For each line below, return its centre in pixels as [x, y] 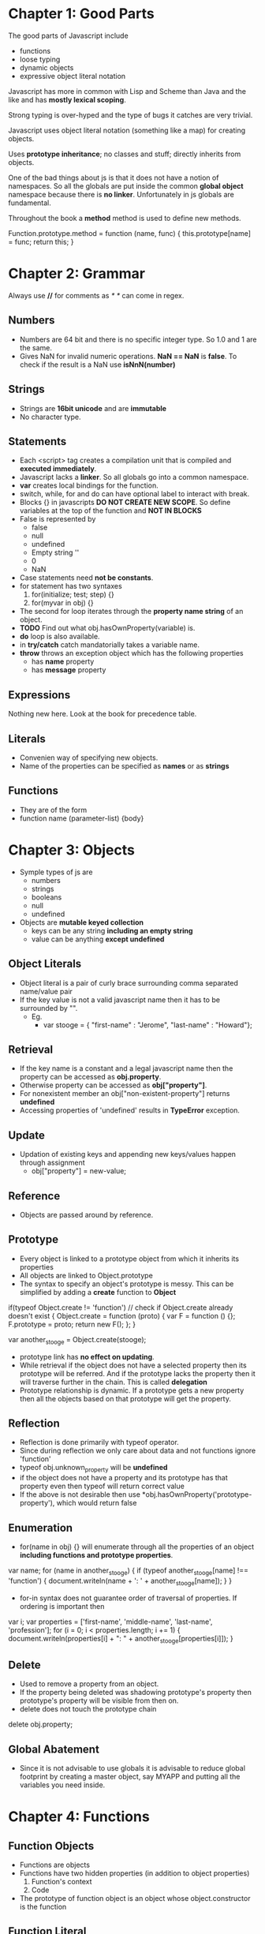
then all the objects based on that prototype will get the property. [125, 1398]
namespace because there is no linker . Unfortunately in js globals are [121, 194]
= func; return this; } [41, 241]
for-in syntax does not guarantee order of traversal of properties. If [128, 1598]
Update [27, 1135]
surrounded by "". [49, 1008]
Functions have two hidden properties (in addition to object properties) [134, 1873]
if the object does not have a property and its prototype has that [124, 1478]
